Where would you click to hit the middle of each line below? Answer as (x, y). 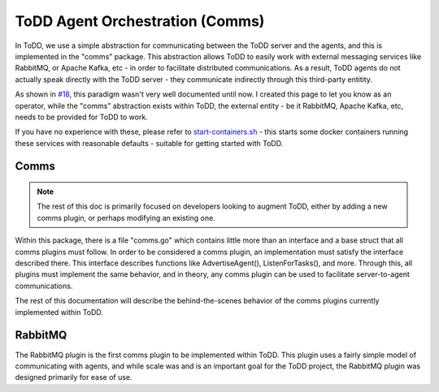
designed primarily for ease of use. (74, 377)
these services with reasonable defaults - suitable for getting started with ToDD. (149, 143)
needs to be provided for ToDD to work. (81, 117)
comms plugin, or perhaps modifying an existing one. (126, 218)
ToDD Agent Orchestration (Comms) (140, 21)
